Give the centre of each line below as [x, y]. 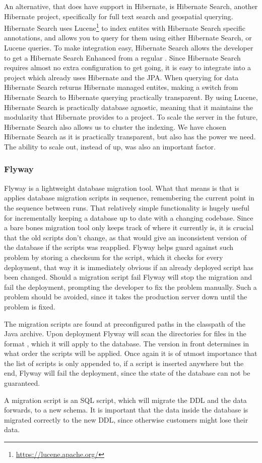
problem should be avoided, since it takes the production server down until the [126, 297]
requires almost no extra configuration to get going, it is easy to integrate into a [128, 67]
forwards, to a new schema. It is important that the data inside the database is [126, 410]
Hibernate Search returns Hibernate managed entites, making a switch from [121, 87]
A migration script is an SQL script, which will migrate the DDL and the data [125, 400]
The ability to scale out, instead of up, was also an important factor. [110, 146]
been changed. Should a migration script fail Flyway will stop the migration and [128, 277]
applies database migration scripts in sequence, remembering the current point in [129, 198]
